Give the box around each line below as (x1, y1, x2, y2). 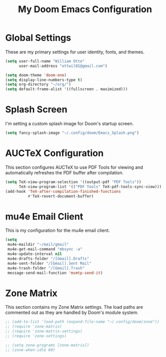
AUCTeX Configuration (5, 148, 104, 159)
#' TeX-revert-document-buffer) (27, 194, 94, 199)
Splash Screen (5, 104, 67, 115)
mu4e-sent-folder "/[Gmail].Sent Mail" (7, 261, 92, 266)
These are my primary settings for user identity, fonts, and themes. (5, 49, 145, 55)
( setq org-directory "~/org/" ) (5, 82, 71, 87)
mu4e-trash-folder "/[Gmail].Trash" (7, 265, 85, 271)
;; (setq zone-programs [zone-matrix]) (5, 342, 90, 348)
